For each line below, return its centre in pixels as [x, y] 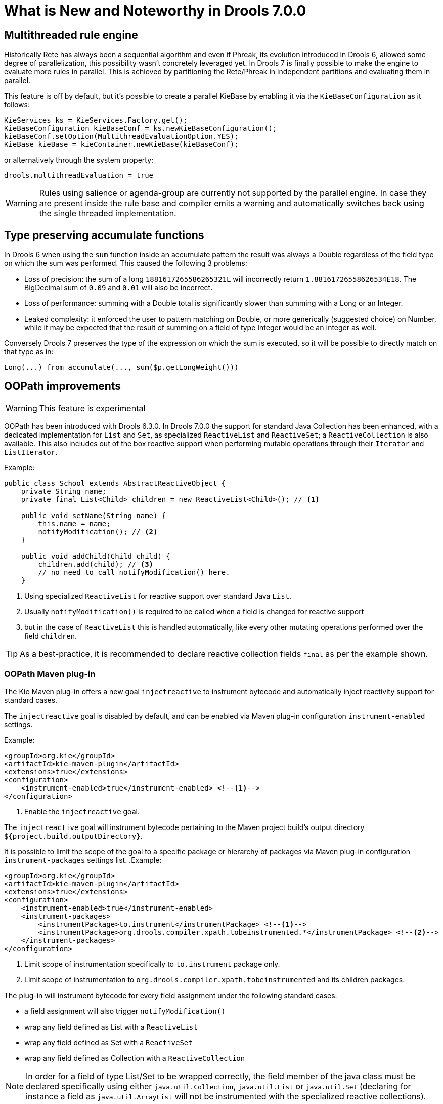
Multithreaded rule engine [71, 35]
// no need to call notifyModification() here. [134, 572]
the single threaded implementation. [108, 213]
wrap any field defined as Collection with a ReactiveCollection [135, 1058]
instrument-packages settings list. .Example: [83, 860]
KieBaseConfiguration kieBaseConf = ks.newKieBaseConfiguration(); [141, 128]
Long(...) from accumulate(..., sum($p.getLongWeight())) [121, 367]
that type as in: [29, 352]
